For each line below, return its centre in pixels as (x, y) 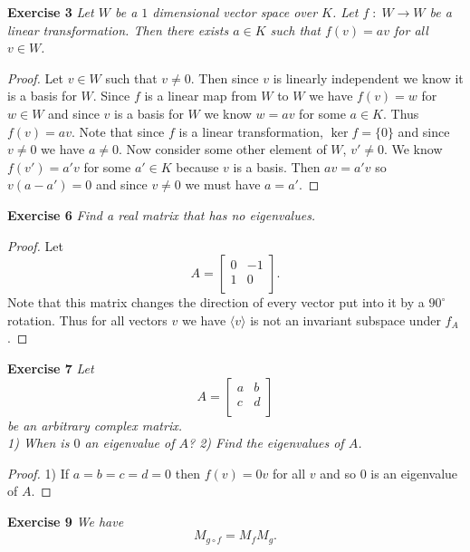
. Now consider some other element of (223, 149)
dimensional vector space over (235, 12)
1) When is (38, 443)
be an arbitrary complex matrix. (95, 425)
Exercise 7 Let (51, 368)
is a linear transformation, (251, 131)
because (197, 166)
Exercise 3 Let (51, 12)
